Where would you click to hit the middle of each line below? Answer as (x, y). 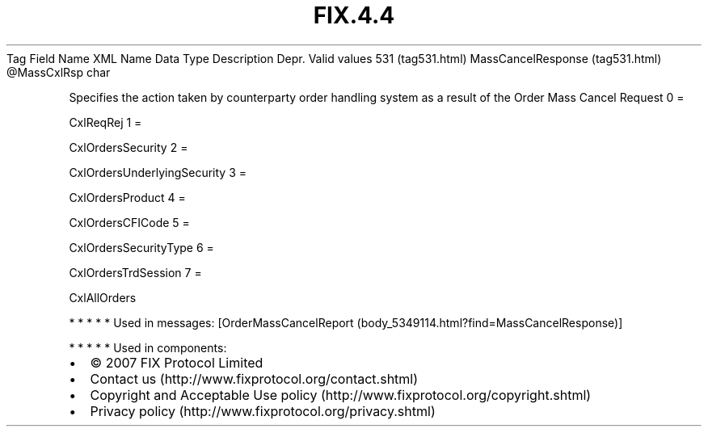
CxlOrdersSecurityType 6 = (141, 247)
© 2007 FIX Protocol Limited (177, 362)
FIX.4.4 (354, 15)
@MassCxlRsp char (59, 72)
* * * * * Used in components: (148, 347)
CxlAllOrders (103, 297)
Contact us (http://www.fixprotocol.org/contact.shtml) (254, 378)
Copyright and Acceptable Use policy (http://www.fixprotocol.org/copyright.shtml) (341, 395)
